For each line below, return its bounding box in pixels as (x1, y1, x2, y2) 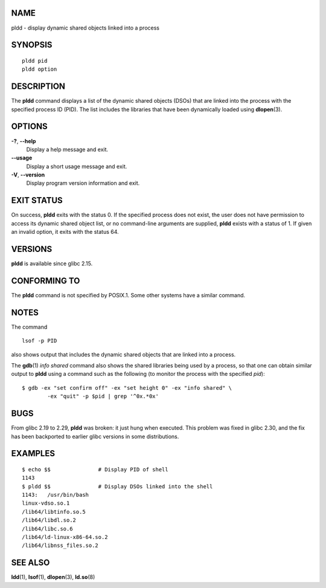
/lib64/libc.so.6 (22, 525, 73, 532)
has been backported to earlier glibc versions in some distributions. (11, 433, 179, 440)
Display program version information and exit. (26, 179, 140, 187)
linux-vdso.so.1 (22, 500, 70, 507)
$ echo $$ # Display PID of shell (22, 466, 168, 473)
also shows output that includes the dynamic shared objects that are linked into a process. (11, 351, 236, 358)
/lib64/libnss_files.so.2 (22, 542, 99, 549)
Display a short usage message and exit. (26, 163, 127, 170)
